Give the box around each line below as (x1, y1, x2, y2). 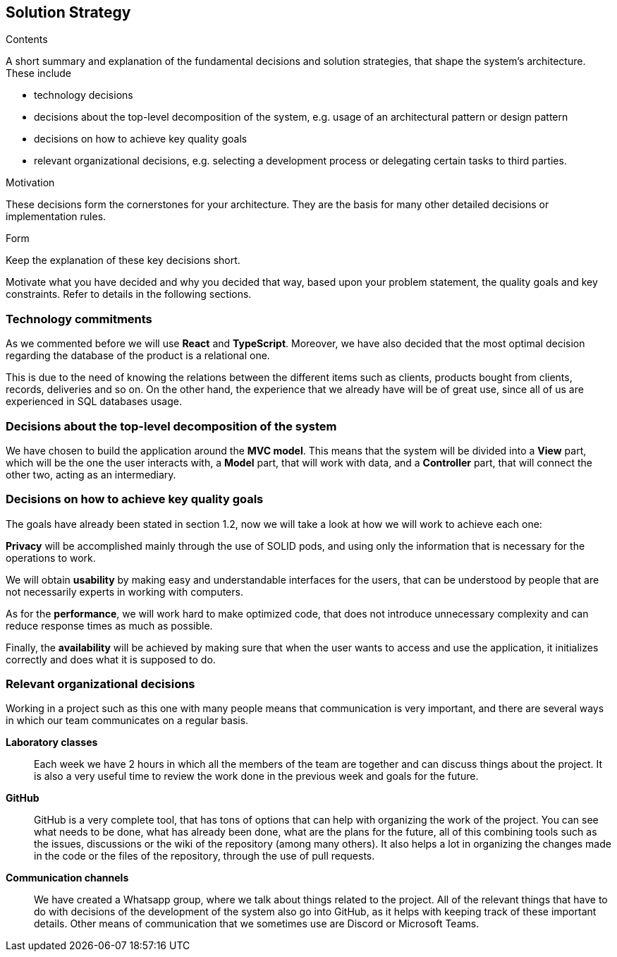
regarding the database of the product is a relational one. (6, 349, 270, 362)
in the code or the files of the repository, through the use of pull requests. (34, 850, 375, 862)
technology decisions (34, 89, 133, 102)
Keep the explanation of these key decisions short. (6, 254, 240, 267)
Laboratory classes (6, 736, 98, 749)
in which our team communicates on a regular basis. (6, 714, 249, 727)
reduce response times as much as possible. (6, 619, 213, 632)
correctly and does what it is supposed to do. (6, 653, 216, 666)
